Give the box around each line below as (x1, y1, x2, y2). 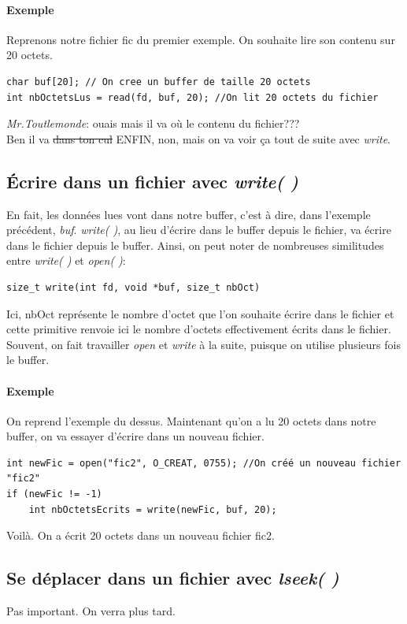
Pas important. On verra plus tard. (6, 603, 176, 619)
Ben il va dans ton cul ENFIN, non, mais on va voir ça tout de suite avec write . (6, 130, 390, 147)
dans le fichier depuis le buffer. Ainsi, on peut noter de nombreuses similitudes (6, 236, 384, 253)
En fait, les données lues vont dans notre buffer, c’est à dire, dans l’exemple (6, 206, 371, 222)
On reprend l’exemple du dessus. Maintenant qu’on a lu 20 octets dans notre (6, 412, 376, 429)
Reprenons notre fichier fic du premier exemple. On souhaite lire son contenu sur (6, 31, 395, 47)
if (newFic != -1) (6, 488, 102, 500)
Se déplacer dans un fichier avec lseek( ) (6, 566, 339, 590)
